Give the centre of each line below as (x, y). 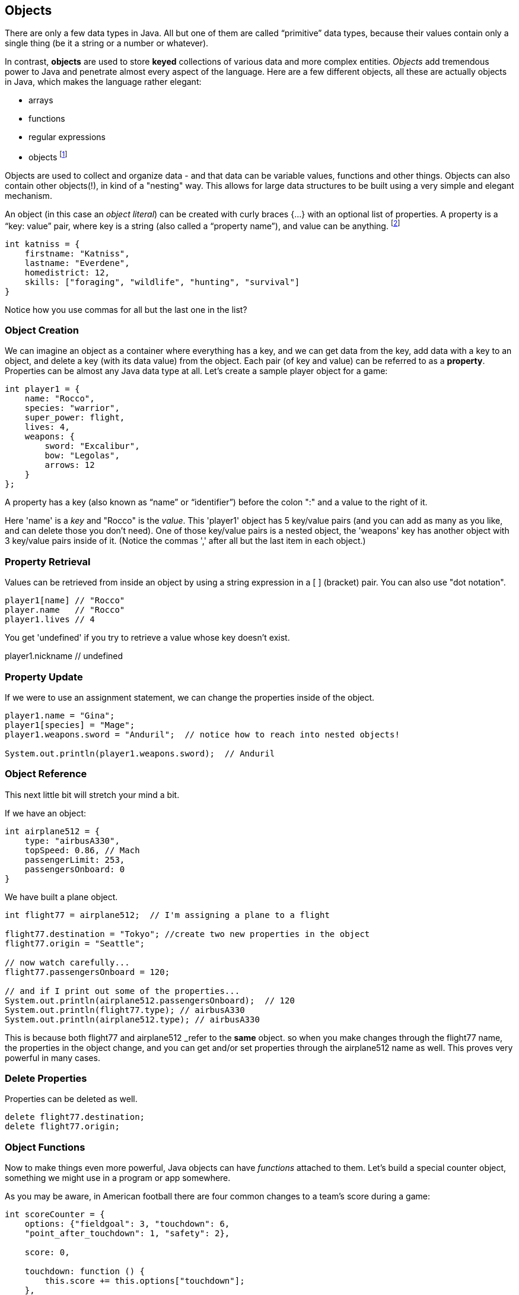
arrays (41, 100)
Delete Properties (46, 1079)
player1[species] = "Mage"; (70, 725)
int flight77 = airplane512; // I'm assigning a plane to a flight (167, 915)
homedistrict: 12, (67, 272)
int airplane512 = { (52, 831)
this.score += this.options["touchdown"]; (145, 1281)
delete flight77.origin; (62, 1127)
